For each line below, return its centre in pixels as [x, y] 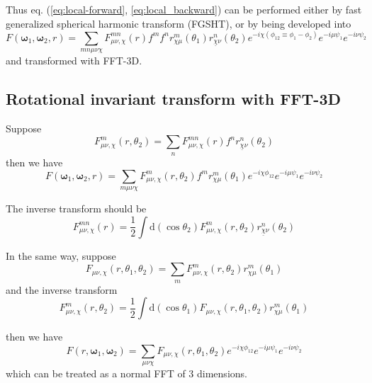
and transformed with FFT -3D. [74, 61]
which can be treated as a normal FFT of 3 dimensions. [126, 373]
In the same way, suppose [61, 255]
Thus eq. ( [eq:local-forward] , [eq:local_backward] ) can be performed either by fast [184, 9]
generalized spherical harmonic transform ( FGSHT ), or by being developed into [179, 23]
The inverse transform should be [76, 208]
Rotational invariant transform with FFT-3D [173, 99]
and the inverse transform [62, 289]
